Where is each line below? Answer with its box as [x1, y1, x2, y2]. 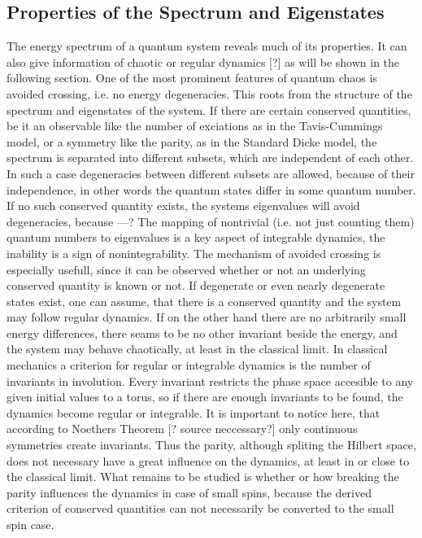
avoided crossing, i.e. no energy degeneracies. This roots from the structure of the [7, 85, 412, 102]
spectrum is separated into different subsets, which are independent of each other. [7, 149, 414, 166]
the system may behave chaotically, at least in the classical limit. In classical [7, 340, 388, 357]
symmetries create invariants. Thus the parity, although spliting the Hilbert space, [7, 436, 416, 453]
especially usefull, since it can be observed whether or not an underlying [7, 260, 366, 278]
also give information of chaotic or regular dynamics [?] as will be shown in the [7, 53, 400, 70]
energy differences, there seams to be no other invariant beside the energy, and [7, 324, 398, 341]
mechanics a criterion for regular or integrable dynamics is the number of [7, 356, 371, 374]
